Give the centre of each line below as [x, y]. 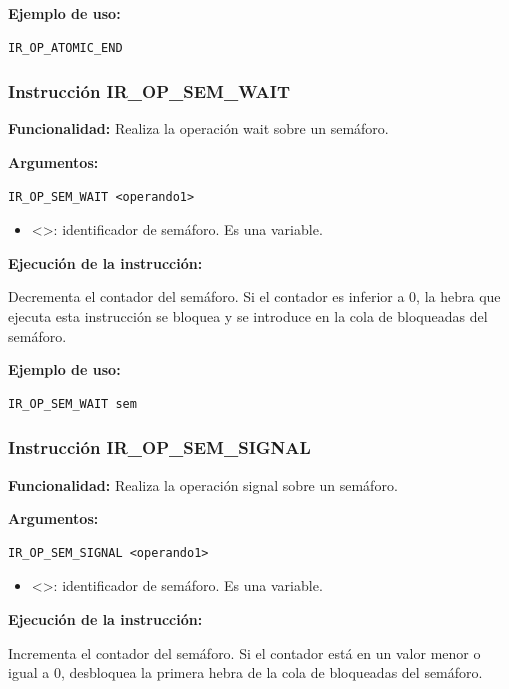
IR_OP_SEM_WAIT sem [72, 403]
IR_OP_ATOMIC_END [65, 47]
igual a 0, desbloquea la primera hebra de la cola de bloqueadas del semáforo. [245, 672]
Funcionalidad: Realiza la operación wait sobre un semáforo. [198, 128]
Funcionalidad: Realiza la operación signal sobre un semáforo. [203, 484]
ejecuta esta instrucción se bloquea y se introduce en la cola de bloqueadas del [248, 315]
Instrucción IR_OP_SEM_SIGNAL [159, 447]
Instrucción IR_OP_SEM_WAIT [149, 91]
